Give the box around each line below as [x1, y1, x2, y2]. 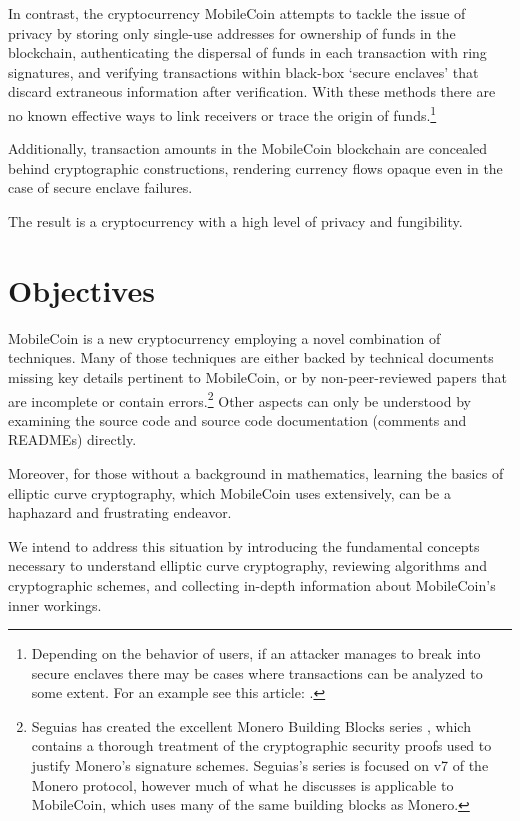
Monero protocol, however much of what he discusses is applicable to [31, 774, 454, 795]
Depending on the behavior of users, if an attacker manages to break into [31, 643, 481, 664]
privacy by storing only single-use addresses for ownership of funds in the [8, 22, 456, 43]
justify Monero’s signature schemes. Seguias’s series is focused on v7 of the [31, 755, 489, 776]
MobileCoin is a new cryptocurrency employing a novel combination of [8, 327, 441, 348]
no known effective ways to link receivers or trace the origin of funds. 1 [8, 101, 437, 125]
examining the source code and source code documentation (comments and [8, 409, 467, 430]
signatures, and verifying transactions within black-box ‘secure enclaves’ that [8, 61, 479, 82]
